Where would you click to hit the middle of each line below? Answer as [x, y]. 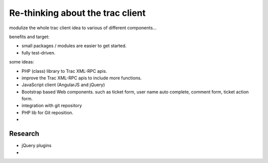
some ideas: [22, 62]
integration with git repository [52, 106]
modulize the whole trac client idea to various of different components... [83, 28]
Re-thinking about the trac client [77, 13]
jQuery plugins [36, 146]
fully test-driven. [38, 53]
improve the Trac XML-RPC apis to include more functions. [82, 78]
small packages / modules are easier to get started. [74, 46]
